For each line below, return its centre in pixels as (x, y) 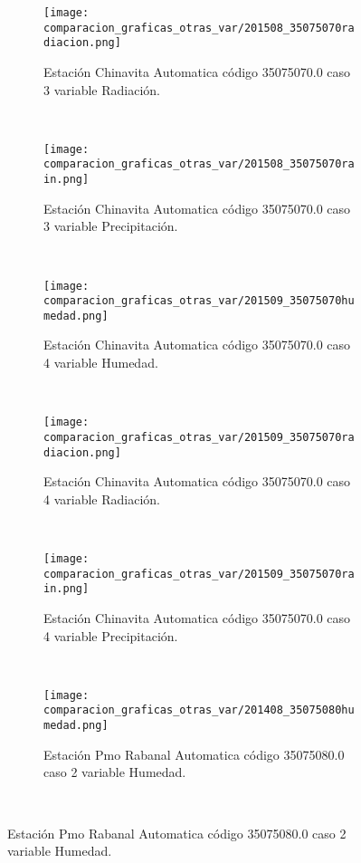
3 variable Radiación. (102, 89)
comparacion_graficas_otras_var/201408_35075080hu (199, 710)
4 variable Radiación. (102, 499)
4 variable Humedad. (101, 363)
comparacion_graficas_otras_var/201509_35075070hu (199, 301)
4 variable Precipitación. (111, 635)
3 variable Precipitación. (111, 226)
